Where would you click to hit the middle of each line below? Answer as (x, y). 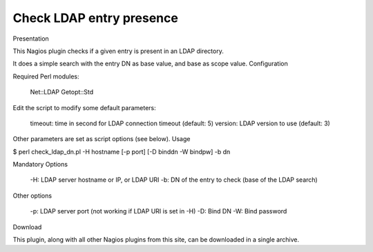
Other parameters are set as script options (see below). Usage (102, 139)
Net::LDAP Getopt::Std (62, 92)
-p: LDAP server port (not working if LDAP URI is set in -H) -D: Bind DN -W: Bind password (159, 211)
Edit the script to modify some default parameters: (85, 107)
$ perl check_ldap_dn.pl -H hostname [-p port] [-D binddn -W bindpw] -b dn (122, 151)
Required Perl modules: (46, 76)
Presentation (31, 39)
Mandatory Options (40, 165)
